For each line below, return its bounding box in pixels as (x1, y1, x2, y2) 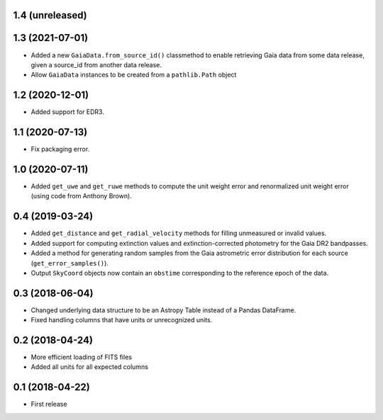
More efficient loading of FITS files (30, 353, 133, 361)
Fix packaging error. (30, 145, 90, 154)
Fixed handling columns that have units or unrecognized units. (30, 316, 213, 324)
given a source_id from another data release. (30, 60, 162, 69)
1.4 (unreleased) (13, 9, 88, 21)
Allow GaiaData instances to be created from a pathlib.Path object (30, 71, 237, 79)
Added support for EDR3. (30, 108, 104, 116)
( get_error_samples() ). (30, 259, 109, 267)
